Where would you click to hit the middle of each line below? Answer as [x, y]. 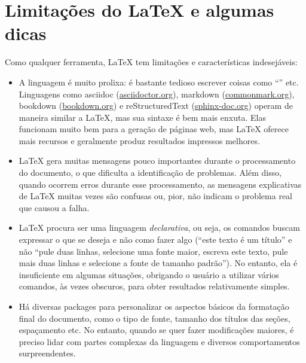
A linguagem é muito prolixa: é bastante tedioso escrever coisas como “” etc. [159, 82]
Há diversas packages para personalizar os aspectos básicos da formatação [154, 306]
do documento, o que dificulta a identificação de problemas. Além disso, [150, 173]
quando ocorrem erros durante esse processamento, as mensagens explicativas [160, 184]
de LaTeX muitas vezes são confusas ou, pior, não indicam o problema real [156, 196]
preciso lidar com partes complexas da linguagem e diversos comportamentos [159, 341]
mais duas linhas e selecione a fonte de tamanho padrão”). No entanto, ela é [158, 263]
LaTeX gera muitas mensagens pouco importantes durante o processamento [157, 161]
